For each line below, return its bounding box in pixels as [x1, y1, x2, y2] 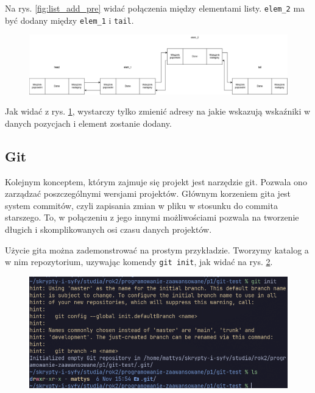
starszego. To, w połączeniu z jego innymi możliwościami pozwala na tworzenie [5, 211, 299, 224]
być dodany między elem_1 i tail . [5, 13, 134, 26]
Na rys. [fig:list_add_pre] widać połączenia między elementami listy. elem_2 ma [5, 2, 305, 14]
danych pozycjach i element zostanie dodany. [5, 116, 172, 129]
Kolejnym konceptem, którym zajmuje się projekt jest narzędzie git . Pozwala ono [5, 175, 307, 188]
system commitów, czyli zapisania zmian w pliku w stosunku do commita [5, 199, 278, 211]
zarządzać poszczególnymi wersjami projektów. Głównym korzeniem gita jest [5, 187, 291, 200]
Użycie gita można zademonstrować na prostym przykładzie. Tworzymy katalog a [5, 243, 309, 256]
